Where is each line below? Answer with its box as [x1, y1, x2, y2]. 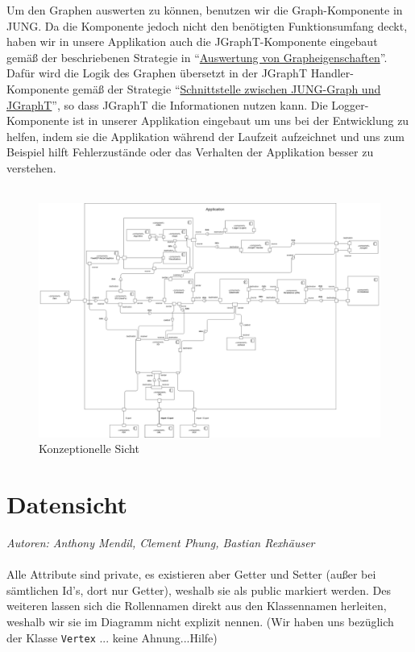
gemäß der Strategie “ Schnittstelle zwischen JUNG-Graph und [73, 80, 381, 97]
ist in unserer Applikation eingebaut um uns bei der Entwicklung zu [73, 112, 409, 129]
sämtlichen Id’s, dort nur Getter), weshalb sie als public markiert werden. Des [6, 581, 391, 598]
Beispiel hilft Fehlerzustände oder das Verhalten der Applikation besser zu [6, 143, 374, 160]
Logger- [331, 96, 369, 113]
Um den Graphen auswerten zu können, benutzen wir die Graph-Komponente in [6, 2, 403, 18]
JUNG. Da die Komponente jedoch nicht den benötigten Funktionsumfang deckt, [6, 17, 408, 34]
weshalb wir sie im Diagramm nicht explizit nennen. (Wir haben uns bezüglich [6, 613, 394, 630]
